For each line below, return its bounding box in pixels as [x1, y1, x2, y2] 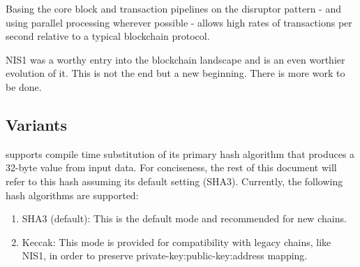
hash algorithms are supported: [6, 187, 139, 202]
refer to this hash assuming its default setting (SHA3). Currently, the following [6, 173, 343, 188]
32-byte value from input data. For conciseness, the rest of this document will [6, 160, 337, 175]
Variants [6, 113, 68, 135]
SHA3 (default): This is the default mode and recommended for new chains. [22, 211, 347, 226]
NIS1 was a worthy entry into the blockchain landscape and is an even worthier [6, 52, 345, 66]
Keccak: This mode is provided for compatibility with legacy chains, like [22, 234, 331, 249]
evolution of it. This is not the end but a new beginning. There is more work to [6, 66, 345, 80]
